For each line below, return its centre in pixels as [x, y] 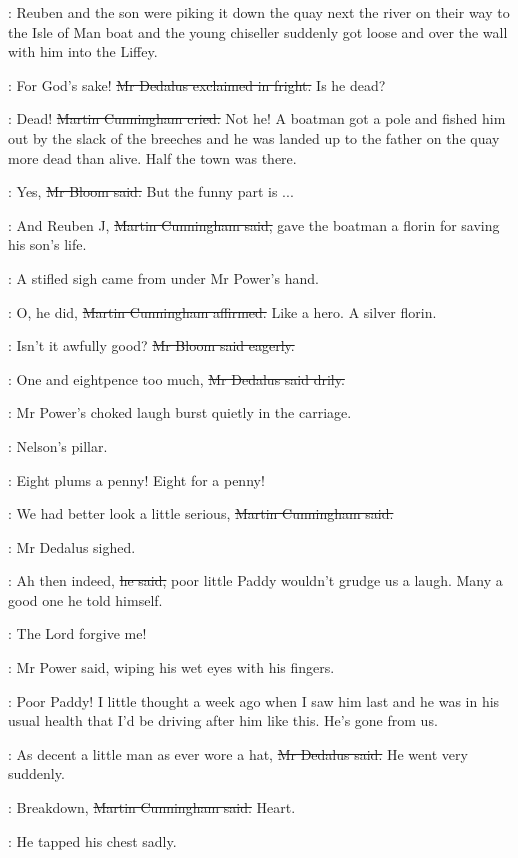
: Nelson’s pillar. [58, 445]
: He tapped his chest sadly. [92, 840]
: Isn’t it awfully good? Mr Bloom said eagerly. [151, 345]
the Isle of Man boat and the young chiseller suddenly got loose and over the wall [258, 31]
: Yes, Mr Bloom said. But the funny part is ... [151, 191]
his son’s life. [47, 244]
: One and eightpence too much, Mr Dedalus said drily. [176, 378]
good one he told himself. [85, 599]
